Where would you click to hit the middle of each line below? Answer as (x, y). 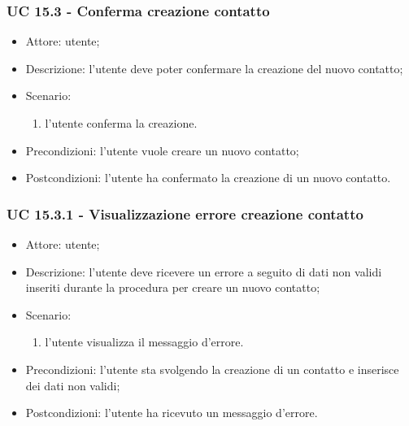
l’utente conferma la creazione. (121, 123)
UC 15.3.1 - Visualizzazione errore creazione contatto (185, 213)
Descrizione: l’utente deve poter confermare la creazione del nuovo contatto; (214, 68)
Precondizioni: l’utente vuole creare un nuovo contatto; (162, 150)
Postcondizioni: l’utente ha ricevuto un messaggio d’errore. (172, 413)
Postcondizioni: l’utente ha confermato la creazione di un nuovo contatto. (208, 178)
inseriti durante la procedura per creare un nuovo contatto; (173, 287)
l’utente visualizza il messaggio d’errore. (144, 342)
